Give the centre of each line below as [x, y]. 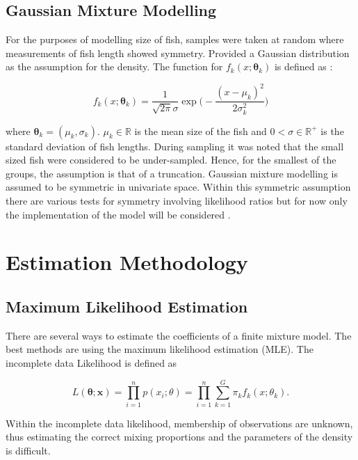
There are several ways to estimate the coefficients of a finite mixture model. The [179, 335]
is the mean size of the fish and [201, 130]
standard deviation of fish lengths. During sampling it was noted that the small [175, 146]
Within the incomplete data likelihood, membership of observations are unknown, [179, 423]
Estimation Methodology [127, 262]
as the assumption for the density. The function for [114, 66]
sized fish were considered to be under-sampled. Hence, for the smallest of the [171, 160]
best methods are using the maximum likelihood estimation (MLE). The [160, 349]
